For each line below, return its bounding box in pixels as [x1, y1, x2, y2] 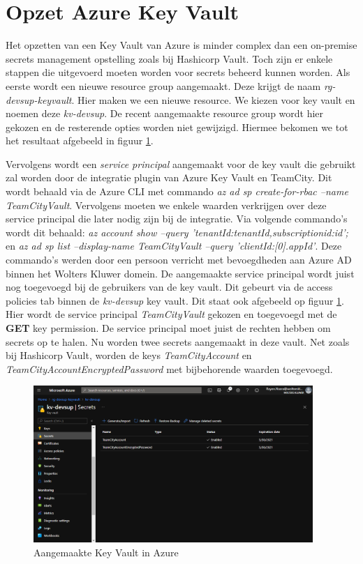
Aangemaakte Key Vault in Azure [34, 544, 179, 559]
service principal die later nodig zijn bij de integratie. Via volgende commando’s [6, 211, 348, 226]
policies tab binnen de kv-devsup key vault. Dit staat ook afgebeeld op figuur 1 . [6, 293, 344, 307]
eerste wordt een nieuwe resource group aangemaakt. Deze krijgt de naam [6, 78, 321, 93]
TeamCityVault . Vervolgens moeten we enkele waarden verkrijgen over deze [6, 197, 327, 212]
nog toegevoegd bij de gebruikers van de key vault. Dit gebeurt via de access [6, 280, 333, 294]
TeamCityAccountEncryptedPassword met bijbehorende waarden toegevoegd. [6, 361, 333, 376]
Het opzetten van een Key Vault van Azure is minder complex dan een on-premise [6, 38, 357, 52]
